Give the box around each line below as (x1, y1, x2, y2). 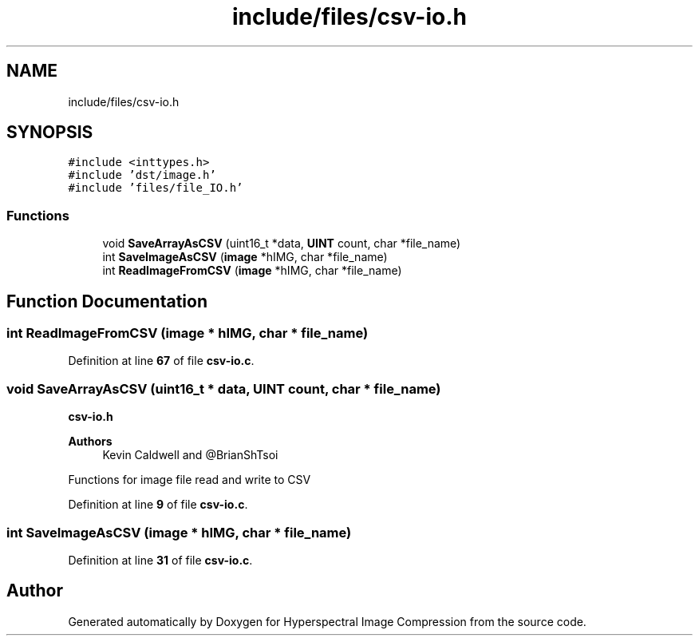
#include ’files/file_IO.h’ (68, 181, 243, 195)
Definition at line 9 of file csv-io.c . (68, 497, 248, 512)
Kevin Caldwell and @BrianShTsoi (102, 448, 278, 462)
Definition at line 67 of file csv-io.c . (68, 354, 255, 368)
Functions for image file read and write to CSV (68, 473, 311, 487)
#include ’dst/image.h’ (68, 168, 216, 182)
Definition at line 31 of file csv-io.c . (68, 553, 253, 567)
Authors (68, 434, 113, 449)
